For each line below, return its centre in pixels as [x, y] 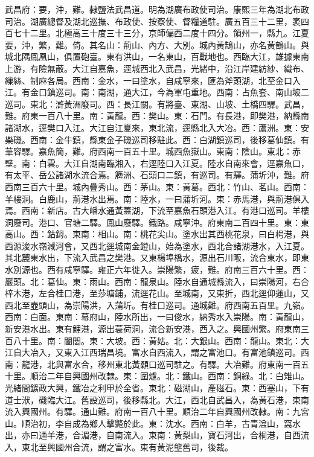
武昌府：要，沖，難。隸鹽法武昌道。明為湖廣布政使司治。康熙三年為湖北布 [153, 9]
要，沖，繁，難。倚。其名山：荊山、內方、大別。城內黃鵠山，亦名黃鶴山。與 [157, 44]
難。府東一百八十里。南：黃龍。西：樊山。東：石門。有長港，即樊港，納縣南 [157, 116]
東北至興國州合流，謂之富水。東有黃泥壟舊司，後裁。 [127, 446]
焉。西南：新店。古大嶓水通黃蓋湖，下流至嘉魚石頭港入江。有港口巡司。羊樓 [157, 210]
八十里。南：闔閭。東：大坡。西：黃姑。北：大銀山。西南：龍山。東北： [157, 340]
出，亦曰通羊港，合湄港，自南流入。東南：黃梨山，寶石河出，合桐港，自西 [153, 435]
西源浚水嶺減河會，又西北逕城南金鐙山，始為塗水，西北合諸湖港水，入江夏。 [157, 245]
